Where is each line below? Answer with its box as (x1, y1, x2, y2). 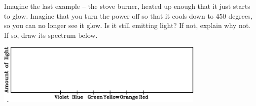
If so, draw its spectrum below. (4, 29, 98, 40)
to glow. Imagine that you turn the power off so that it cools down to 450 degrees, (4, 10, 253, 21)
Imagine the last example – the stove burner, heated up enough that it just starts (4, 1, 251, 11)
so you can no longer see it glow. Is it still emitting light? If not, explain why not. (4, 20, 251, 30)
